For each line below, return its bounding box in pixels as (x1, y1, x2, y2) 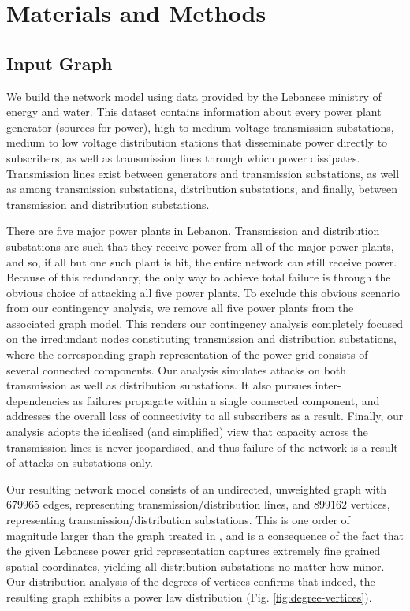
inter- (315, 377, 341, 393)
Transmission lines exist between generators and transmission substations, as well (6, 165, 400, 181)
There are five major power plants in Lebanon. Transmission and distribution (6, 222, 380, 239)
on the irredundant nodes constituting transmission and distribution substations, (6, 330, 397, 347)
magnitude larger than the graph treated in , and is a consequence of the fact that (6, 527, 404, 543)
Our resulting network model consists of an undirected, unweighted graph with (6, 480, 386, 497)
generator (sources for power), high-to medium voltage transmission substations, (6, 118, 394, 135)
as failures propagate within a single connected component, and (73, 392, 380, 408)
